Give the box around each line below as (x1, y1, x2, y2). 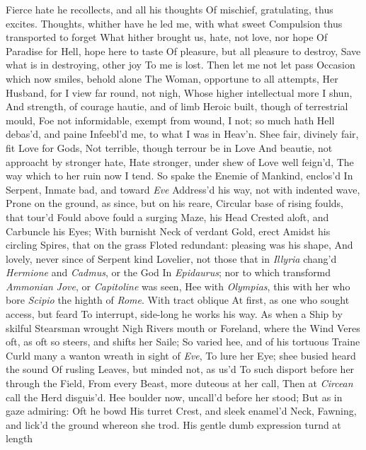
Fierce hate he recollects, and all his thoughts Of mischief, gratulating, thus (6, 2, 333, 16)
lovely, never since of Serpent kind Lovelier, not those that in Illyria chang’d (6, 251, 337, 266)
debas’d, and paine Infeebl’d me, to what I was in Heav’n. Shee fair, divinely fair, (6, 126, 359, 141)
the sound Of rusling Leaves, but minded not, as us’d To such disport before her (6, 362, 355, 377)
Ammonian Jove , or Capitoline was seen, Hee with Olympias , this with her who (6, 278, 350, 293)
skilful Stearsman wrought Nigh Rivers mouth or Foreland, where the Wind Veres (6, 320, 360, 335)
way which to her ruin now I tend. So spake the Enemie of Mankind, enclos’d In (6, 168, 353, 183)
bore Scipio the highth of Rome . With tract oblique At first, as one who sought (6, 292, 350, 307)
